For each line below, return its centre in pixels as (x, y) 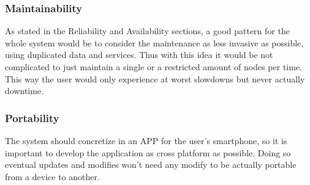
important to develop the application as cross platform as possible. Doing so (148, 152)
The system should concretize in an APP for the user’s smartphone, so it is (146, 140)
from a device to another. (52, 176)
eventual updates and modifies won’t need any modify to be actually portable (151, 165)
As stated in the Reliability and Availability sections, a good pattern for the (147, 31)
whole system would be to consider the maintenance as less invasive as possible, (154, 42)
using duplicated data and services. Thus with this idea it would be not (139, 55)
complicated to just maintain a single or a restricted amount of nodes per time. (154, 67)
